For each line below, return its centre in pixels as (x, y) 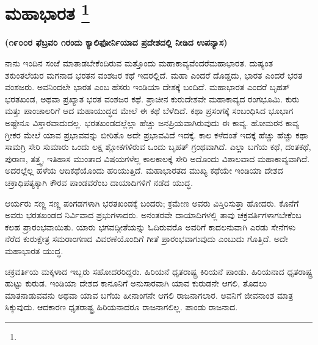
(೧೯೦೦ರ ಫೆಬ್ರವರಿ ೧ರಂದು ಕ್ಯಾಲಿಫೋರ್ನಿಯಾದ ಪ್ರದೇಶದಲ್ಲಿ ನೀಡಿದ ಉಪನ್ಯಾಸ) (116, 42)
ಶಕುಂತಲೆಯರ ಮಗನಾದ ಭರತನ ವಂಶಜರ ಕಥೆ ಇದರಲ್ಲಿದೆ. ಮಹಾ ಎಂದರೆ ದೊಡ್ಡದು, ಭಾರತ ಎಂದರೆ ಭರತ (154, 75)
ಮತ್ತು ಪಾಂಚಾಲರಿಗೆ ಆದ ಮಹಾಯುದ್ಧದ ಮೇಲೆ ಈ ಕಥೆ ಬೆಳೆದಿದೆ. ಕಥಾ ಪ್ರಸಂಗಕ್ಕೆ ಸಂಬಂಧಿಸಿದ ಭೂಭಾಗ (149, 111)
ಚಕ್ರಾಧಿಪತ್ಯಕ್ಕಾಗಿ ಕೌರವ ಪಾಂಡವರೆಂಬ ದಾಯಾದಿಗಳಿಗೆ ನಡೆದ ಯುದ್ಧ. (99, 182)
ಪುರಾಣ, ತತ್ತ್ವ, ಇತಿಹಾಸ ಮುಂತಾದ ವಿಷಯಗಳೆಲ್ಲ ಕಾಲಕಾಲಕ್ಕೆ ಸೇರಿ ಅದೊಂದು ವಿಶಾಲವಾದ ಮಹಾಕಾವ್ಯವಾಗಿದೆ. (157, 158)
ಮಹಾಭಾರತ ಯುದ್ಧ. (34, 250)
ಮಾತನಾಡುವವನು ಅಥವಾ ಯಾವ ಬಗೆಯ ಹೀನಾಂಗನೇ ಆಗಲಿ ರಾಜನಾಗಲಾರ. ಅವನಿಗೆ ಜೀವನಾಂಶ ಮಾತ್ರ (149, 295)
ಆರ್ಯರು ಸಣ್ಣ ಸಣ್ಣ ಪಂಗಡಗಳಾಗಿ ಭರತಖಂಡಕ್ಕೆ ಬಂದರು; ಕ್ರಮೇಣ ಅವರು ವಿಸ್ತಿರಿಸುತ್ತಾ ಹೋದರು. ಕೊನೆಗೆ (152, 203)
